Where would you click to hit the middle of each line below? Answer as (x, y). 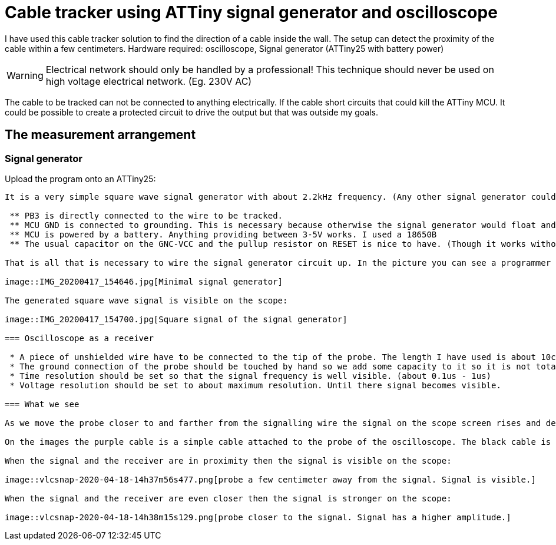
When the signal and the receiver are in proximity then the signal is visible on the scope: (228, 460)
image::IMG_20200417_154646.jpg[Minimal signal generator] (144, 281)
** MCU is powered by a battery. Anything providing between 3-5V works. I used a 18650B (223, 234)
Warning (25, 75)
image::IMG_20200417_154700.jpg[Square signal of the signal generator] (176, 319)
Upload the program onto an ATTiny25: (80, 179)
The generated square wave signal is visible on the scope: (146, 300)
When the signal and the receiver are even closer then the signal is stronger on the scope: (228, 498)
